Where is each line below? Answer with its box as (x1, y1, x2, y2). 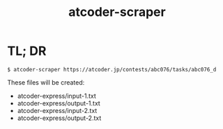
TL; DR (7, 43, 47, 59)
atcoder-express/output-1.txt (17, 98, 101, 108)
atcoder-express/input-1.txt (17, 92, 96, 100)
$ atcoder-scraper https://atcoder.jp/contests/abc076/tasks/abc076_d (7, 66, 217, 73)
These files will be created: (7, 78, 85, 87)
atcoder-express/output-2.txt (17, 114, 102, 122)
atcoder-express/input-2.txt (17, 106, 98, 114)
